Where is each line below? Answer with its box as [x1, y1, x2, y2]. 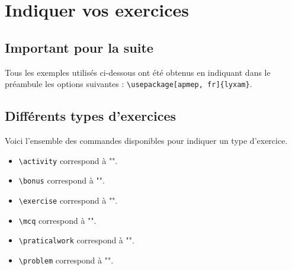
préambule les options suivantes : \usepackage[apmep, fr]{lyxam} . [5, 78, 252, 90]
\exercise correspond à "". [18, 194, 118, 206]
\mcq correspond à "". [18, 214, 97, 226]
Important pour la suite [5, 38, 153, 56]
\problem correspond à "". [18, 253, 114, 266]
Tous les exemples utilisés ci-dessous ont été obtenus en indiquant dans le [5, 66, 271, 78]
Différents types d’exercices [5, 107, 177, 125]
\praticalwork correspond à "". [18, 234, 134, 246]
